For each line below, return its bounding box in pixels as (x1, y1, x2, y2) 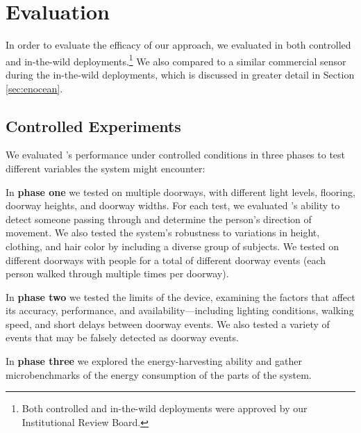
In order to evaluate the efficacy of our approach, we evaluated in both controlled (6, 38, 351, 52)
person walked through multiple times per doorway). (6, 266, 229, 281)
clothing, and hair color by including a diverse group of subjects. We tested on (6, 238, 339, 253)
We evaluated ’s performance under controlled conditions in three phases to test (6, 147, 346, 162)
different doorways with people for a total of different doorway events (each (6, 252, 326, 267)
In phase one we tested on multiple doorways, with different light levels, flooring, (6, 184, 355, 199)
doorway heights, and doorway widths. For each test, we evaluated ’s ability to (6, 198, 340, 213)
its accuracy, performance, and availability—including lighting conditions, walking (6, 303, 354, 318)
